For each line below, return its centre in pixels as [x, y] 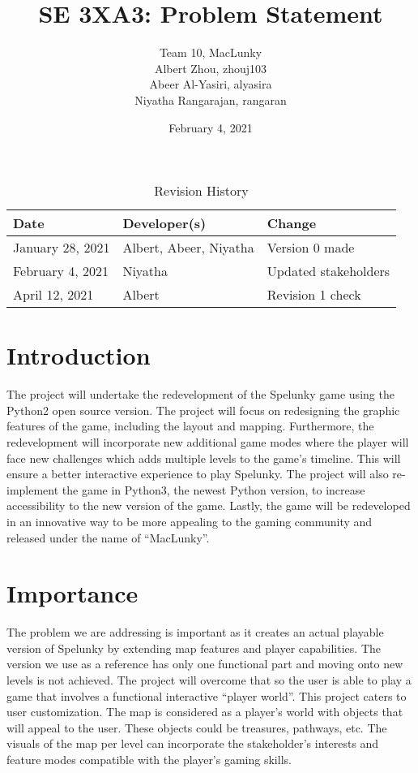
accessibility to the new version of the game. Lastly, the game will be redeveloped [209, 505]
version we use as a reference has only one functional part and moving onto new [205, 664]
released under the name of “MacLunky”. [108, 537]
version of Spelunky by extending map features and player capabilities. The [194, 648]
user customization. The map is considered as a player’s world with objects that [205, 712]
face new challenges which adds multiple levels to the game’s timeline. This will [204, 458]
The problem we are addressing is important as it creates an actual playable [195, 632]
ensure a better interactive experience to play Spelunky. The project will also [198, 474]
